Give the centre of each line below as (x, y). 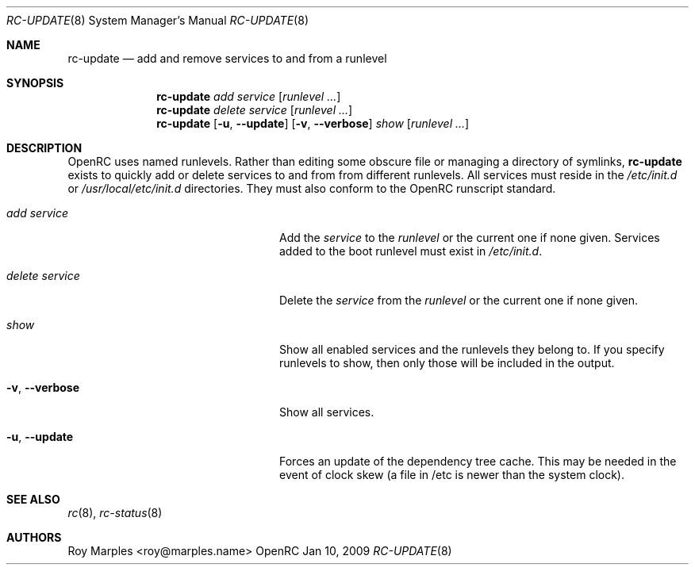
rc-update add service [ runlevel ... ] (249, 96)
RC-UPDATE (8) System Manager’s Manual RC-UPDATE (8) (157, 20)
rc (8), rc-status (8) (115, 513)
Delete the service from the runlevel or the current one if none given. (459, 300)
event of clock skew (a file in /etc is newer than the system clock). (452, 475)
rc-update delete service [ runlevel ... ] (255, 110)
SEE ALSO (33, 499)
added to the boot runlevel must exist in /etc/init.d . (411, 251)
